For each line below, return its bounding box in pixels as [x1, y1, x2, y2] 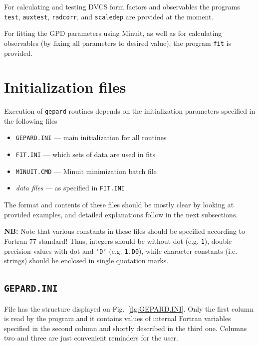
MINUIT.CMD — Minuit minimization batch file [15, 166, 157, 176]
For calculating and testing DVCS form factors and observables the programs [4, 1, 240, 11]
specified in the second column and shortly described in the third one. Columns [4, 323, 247, 333]
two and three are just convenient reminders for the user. [4, 333, 178, 343]
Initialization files [4, 77, 126, 97]
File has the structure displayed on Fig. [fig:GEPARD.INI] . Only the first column [4, 303, 254, 314]
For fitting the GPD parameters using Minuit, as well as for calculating [4, 28, 222, 38]
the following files [4, 115, 57, 126]
